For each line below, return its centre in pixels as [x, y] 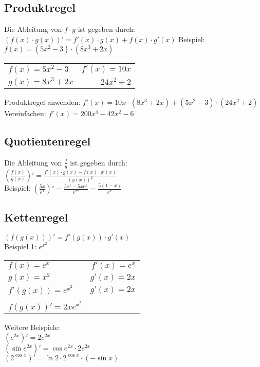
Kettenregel [36, 217]
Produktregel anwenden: [42, 102]
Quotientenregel [48, 141]
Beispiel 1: [20, 246]
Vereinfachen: [25, 113]
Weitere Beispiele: [32, 327]
